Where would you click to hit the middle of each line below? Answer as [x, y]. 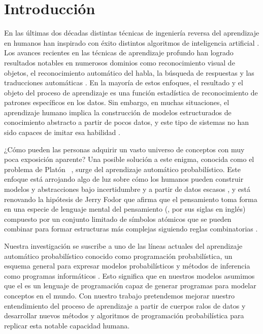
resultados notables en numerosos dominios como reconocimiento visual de [120, 62]
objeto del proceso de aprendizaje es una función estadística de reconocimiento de [131, 92]
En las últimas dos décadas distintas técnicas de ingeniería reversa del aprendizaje [132, 33]
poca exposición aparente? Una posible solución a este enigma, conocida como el [129, 159]
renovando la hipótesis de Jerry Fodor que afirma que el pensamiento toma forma [131, 199]
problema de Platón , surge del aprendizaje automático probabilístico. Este [122, 169]
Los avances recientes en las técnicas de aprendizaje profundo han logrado [119, 53]
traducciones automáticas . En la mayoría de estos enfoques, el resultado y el [124, 82]
